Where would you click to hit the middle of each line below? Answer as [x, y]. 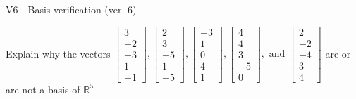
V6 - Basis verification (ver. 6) [71, 9]
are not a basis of [43, 89]
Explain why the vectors [58, 53]
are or [338, 53]
